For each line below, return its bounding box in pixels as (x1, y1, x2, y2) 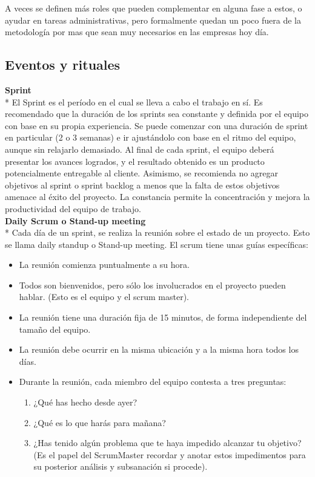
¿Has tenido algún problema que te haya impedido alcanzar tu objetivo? (33, 436, 302, 449)
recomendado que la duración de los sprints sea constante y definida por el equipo (5, 107, 309, 120)
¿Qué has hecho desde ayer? (33, 396, 138, 409)
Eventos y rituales (5, 55, 121, 74)
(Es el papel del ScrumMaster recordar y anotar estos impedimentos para (33, 448, 306, 461)
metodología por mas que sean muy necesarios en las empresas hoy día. (5, 25, 269, 38)
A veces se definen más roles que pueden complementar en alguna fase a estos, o (5, 2, 302, 14)
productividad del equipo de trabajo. (5, 202, 141, 215)
